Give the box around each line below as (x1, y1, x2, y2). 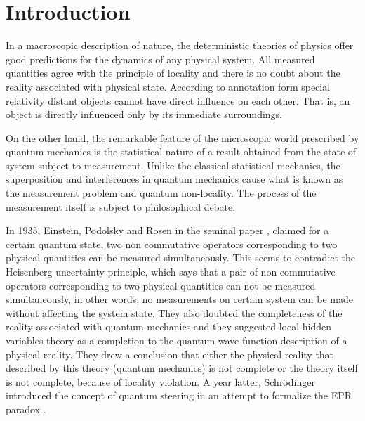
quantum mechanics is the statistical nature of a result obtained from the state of (6, 144, 357, 159)
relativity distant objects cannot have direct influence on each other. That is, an (6, 93, 350, 108)
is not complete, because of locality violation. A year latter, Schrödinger (6, 374, 315, 389)
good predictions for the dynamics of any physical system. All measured (6, 51, 315, 66)
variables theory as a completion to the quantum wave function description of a (6, 333, 347, 347)
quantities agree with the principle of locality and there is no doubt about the (6, 65, 340, 80)
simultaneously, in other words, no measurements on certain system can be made (6, 292, 353, 306)
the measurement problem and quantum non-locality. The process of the (6, 186, 317, 200)
